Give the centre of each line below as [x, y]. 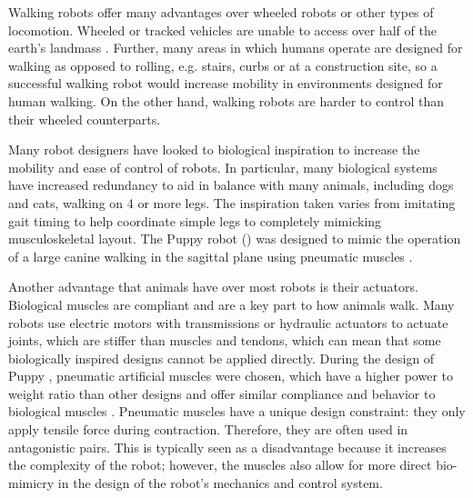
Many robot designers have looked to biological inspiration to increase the [214, 149]
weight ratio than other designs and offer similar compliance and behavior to [222, 393]
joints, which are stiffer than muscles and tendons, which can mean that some [225, 340]
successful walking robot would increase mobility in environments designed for [226, 83]
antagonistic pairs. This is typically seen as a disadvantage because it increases [227, 447]
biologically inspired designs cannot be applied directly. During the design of [221, 358]
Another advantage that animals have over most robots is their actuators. [213, 287]
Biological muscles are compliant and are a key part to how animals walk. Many [231, 304]
